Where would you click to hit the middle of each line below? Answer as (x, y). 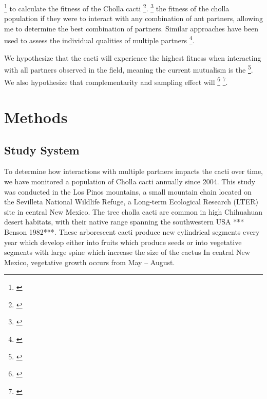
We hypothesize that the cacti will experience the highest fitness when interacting (133, 57)
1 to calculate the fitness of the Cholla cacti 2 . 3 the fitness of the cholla (117, 7)
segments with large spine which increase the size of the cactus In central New (127, 252)
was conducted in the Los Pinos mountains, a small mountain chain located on (128, 191)
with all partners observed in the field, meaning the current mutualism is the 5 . (129, 69)
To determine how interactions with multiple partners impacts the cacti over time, (133, 171)
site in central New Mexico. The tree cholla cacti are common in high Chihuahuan (133, 211)
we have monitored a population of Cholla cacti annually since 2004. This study (130, 181)
